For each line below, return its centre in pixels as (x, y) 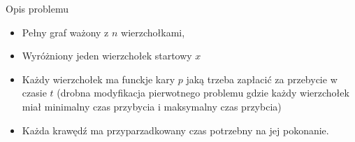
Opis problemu (37, 8)
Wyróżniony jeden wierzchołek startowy (107, 56)
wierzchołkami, (153, 32)
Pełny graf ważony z (65, 32)
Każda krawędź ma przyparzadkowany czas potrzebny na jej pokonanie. (175, 130)
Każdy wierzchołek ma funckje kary (99, 79)
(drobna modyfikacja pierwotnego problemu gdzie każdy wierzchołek (203, 93)
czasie (34, 93)
